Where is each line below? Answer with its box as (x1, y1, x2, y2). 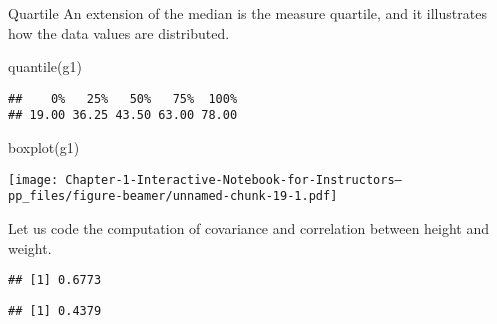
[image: (8, 172, 59, 187)
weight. (8, 237, 52, 258)
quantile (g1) (8, 56, 82, 77)
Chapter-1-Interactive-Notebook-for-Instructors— (65, 172, 402, 187)
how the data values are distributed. (8, 22, 230, 43)
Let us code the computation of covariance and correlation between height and (8, 218, 490, 238)
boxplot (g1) (8, 137, 80, 158)
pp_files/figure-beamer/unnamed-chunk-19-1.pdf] (8, 189, 338, 204)
